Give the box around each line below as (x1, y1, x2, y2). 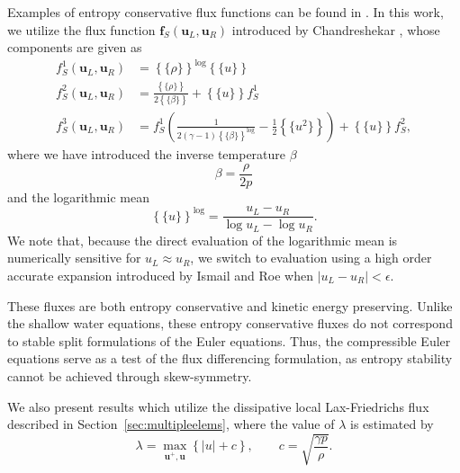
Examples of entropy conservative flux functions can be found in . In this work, (7, 3, 444, 21)
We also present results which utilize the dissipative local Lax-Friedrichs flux (7, 397, 429, 415)
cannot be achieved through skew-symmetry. (7, 366, 252, 385)
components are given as (7, 38, 142, 57)
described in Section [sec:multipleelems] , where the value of (7, 415, 335, 433)
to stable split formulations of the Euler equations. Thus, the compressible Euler (7, 331, 451, 350)
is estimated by (350, 415, 434, 433)
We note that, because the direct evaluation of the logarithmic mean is (7, 230, 398, 249)
